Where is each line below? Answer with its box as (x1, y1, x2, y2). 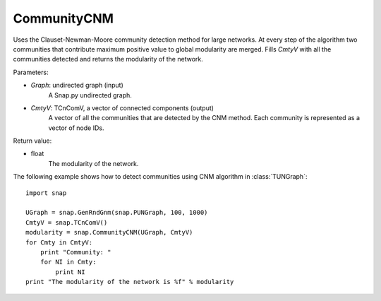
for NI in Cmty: (40, 258, 97, 266)
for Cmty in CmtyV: (25, 238, 93, 247)
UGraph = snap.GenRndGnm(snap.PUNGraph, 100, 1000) (25, 208, 208, 217)
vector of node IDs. (48, 124, 104, 132)
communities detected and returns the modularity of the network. (13, 55, 204, 64)
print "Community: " (40, 248, 111, 256)
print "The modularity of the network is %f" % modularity (25, 278, 234, 286)
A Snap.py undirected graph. (48, 90, 132, 99)
